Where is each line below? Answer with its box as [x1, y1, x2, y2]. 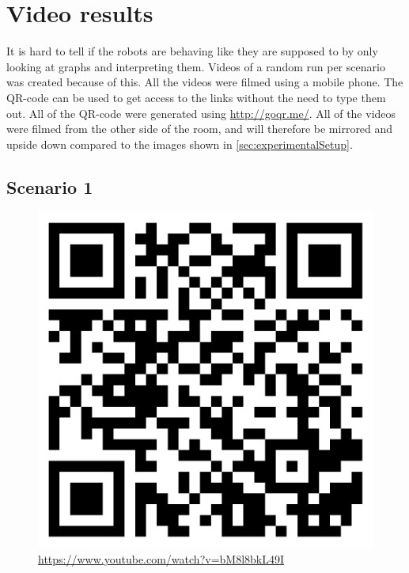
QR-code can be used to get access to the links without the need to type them [6, 89, 386, 105]
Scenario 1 [6, 174, 93, 199]
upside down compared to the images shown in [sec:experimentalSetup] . [6, 135, 353, 152]
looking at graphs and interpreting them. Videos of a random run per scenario [6, 58, 385, 74]
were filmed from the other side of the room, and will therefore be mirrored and [6, 120, 393, 137]
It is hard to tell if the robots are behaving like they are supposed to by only [6, 43, 378, 59]
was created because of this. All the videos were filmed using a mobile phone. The [6, 74, 403, 90]
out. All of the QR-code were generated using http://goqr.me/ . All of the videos [6, 104, 396, 121]
